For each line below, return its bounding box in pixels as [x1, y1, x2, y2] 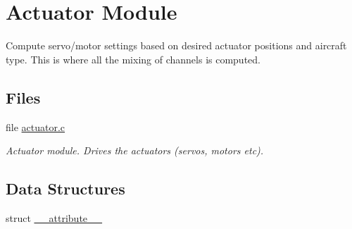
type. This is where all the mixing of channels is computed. [6, 51, 260, 66]
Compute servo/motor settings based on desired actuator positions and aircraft [6, 38, 347, 53]
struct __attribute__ [6, 210, 103, 225]
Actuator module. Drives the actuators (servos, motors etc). [6, 143, 264, 158]
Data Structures [6, 178, 125, 199]
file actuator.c [6, 119, 65, 134]
